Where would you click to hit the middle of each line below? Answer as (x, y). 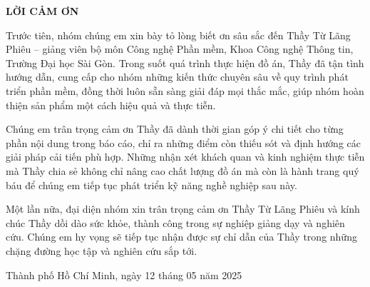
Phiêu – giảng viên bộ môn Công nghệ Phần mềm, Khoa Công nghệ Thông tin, (180, 49)
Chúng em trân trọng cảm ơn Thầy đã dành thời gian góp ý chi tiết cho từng (175, 129)
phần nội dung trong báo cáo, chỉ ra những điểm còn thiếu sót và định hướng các (183, 142)
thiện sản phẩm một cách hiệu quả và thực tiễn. (111, 105)
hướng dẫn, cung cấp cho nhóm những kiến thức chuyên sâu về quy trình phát (177, 77)
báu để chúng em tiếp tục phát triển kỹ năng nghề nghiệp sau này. (151, 185)
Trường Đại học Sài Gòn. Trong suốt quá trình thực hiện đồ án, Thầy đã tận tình (185, 62)
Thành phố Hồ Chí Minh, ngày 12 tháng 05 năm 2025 (124, 275)
